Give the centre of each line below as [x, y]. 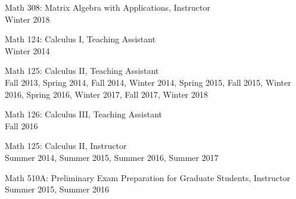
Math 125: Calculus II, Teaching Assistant [82, 71]
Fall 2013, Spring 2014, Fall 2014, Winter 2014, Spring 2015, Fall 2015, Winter [148, 82]
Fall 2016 [21, 125]
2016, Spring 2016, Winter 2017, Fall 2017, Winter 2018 [107, 94]
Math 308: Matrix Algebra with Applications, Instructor [108, 7]
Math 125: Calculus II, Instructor [66, 146]
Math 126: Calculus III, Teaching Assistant [83, 114]
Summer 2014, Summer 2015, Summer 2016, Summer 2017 [112, 157]
